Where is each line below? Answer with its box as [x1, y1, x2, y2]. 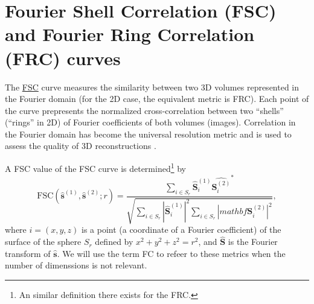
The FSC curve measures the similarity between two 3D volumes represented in [5, 80, 300, 93]
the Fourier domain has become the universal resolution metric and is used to [5, 127, 292, 140]
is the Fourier [228, 235, 278, 248]
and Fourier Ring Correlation [5, 22, 255, 46]
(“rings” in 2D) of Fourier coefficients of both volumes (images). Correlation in [5, 116, 296, 128]
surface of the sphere [5, 235, 82, 248]
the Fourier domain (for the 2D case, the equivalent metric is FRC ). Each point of [5, 92, 309, 105]
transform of [5, 247, 51, 259]
